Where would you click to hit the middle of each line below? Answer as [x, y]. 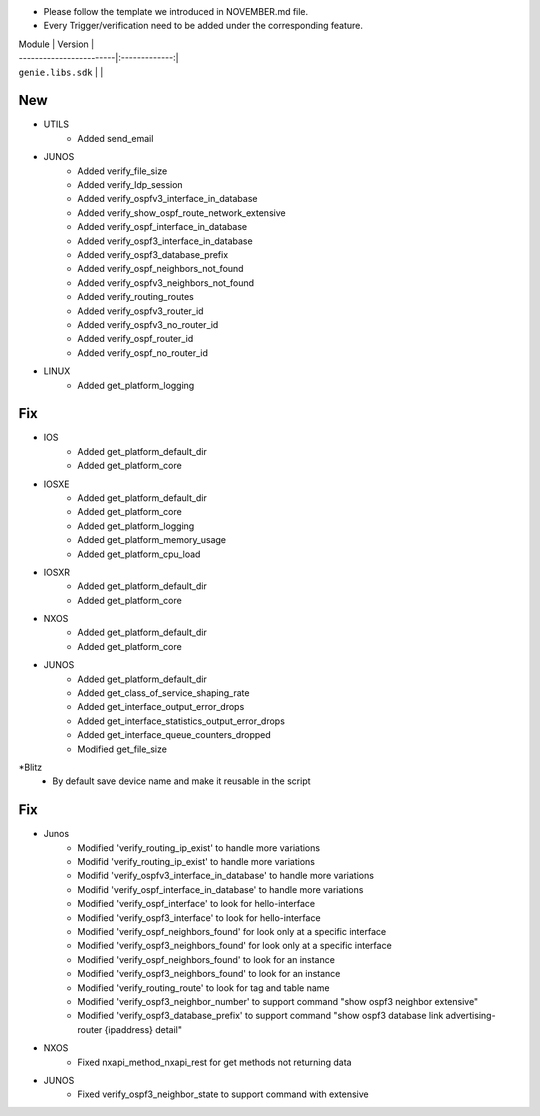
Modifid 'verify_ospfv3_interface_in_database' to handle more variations [226, 876]
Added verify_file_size [122, 171]
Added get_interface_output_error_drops [161, 707]
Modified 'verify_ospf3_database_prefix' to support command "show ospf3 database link [260, 1016]
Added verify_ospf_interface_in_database [162, 227]
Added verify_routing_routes [135, 297]
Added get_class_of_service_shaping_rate [163, 693]
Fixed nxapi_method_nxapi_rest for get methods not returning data [214, 1062]
